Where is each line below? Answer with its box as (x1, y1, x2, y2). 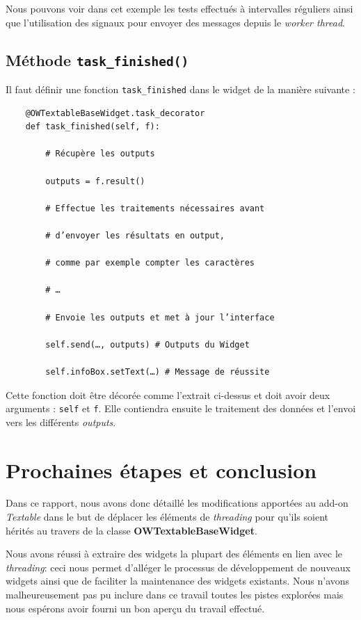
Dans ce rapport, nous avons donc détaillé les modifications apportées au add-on (6, 496, 348, 510)
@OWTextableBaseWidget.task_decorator (25, 108, 205, 118)
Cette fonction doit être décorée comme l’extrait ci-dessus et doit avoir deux (6, 387, 330, 402)
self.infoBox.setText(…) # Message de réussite (45, 366, 270, 377)
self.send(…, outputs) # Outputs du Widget (45, 339, 250, 350)
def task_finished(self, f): (25, 122, 160, 132)
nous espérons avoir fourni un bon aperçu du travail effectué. (6, 601, 265, 615)
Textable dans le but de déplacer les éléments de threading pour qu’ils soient (6, 509, 329, 524)
